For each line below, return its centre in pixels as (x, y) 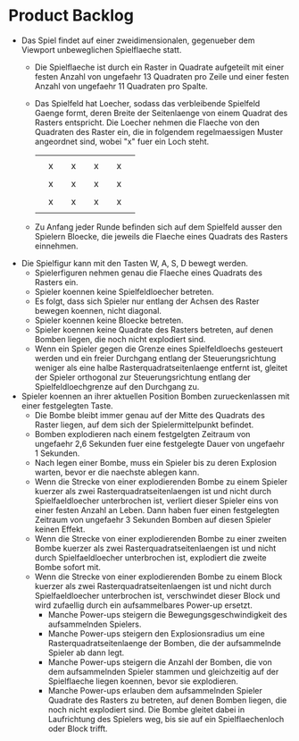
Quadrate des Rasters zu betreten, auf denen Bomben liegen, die (167, 700)
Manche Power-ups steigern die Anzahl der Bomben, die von (160, 661)
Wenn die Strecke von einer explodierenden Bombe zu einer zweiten (161, 538)
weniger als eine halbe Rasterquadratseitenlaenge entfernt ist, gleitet (161, 367)
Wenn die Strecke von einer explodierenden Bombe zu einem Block (158, 577)
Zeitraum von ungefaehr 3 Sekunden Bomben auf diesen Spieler (153, 519)
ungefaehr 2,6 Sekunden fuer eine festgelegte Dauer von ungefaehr (160, 443)
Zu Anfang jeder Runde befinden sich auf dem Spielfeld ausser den (158, 227)
